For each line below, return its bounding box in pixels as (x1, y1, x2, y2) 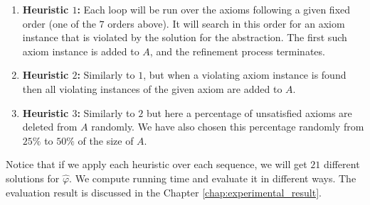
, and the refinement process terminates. (149, 43, 325, 58)
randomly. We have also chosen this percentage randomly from (91, 119, 364, 134)
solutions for (6, 170, 60, 185)
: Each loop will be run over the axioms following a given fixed (77, 2, 351, 16)
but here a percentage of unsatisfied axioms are (146, 105, 352, 120)
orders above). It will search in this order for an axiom (107, 16, 345, 31)
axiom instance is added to (22, 43, 139, 58)
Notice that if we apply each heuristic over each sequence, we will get (6, 157, 307, 172)
